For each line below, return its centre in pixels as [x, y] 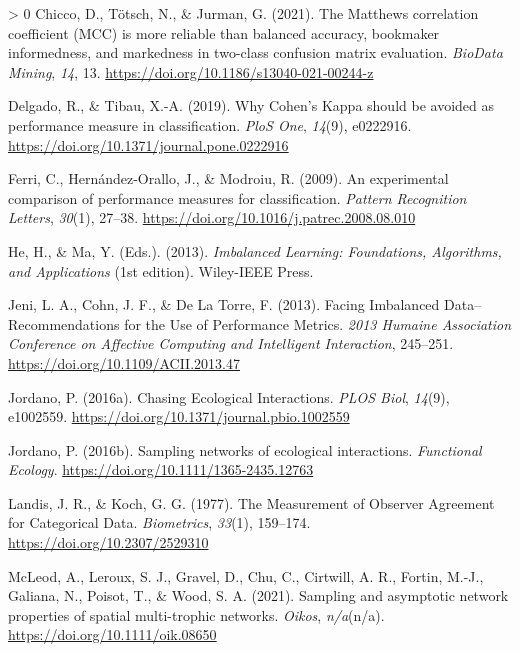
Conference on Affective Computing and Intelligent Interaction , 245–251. [231, 343]
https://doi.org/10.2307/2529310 [108, 542]
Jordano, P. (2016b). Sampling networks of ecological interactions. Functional [245, 449]
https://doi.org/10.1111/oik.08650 [112, 634]
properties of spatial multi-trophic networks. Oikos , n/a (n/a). [196, 614]
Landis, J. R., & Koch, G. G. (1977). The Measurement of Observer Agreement [251, 502]
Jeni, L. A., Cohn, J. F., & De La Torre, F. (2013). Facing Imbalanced [224, 304]
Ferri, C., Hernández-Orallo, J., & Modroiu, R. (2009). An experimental [228, 178]
